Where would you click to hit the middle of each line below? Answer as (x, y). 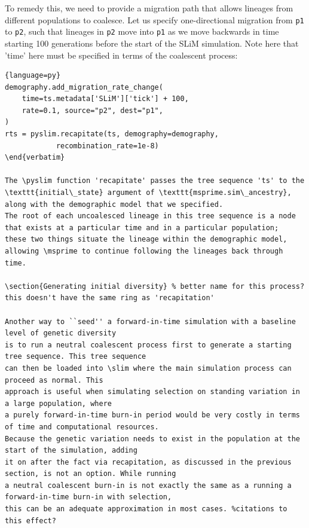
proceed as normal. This (54, 380)
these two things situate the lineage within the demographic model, (146, 239)
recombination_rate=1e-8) (107, 146)
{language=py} (33, 76)
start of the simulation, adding (71, 451)
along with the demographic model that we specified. (114, 204)
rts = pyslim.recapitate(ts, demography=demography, (112, 134)
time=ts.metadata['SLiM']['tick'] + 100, (105, 99)
